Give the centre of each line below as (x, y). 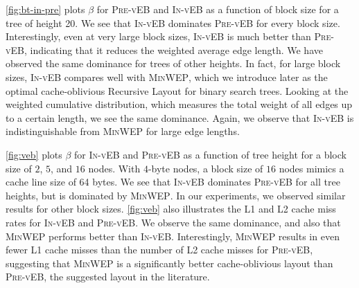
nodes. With (114, 168)
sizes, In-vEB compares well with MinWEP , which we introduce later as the (167, 76)
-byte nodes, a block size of (205, 168)
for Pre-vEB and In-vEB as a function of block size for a (218, 9)
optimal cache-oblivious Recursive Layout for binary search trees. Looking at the (177, 90)
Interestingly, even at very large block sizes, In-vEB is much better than (158, 36)
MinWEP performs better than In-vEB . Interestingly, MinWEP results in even (173, 236)
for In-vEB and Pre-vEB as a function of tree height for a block (210, 154)
